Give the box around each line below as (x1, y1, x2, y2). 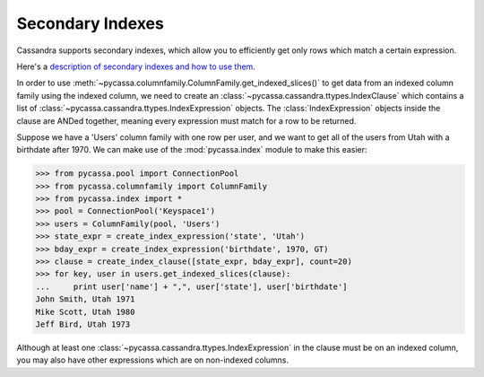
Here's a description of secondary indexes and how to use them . (16, 61, 255, 72)
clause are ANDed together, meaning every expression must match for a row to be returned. (16, 115, 357, 126)
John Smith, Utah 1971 (35, 294, 135, 304)
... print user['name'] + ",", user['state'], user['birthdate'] (35, 281, 348, 292)
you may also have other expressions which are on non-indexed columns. (16, 355, 290, 365)
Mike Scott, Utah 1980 (35, 306, 135, 317)
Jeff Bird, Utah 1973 (35, 319, 131, 329)
